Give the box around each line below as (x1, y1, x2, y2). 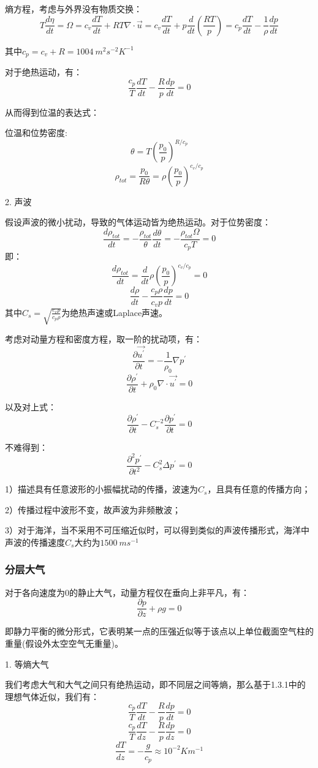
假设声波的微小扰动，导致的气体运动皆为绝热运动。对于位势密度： (5, 216, 271, 228)
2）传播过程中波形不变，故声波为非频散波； (5, 503, 181, 516)
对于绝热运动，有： (5, 66, 82, 78)
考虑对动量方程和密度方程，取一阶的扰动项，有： (5, 333, 202, 345)
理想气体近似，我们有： (5, 690, 99, 702)
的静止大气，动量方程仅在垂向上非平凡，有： (69, 585, 249, 598)
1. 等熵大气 (5, 657, 49, 670)
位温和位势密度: (5, 126, 67, 139)
